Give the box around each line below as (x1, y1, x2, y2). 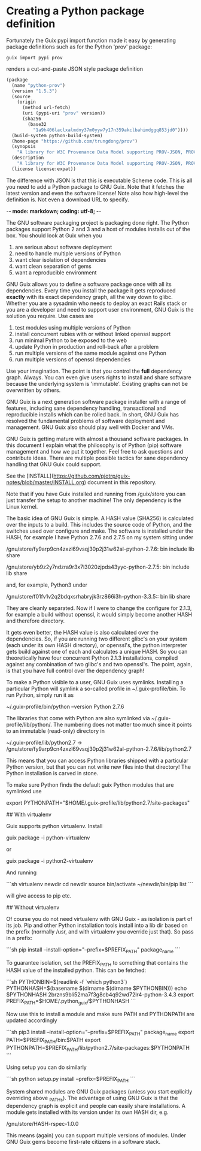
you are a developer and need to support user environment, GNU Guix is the (6, 306, 194, 313)
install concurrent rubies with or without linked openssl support (14, 330, 171, 337)
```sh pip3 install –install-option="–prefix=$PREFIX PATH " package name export (6, 1029, 194, 1037)
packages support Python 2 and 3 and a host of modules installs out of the (6, 225, 190, 232)
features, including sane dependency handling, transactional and (6, 404, 166, 412)
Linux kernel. (6, 503, 38, 510)
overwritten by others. (6, 386, 61, 394)
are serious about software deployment (14, 243, 112, 250)
